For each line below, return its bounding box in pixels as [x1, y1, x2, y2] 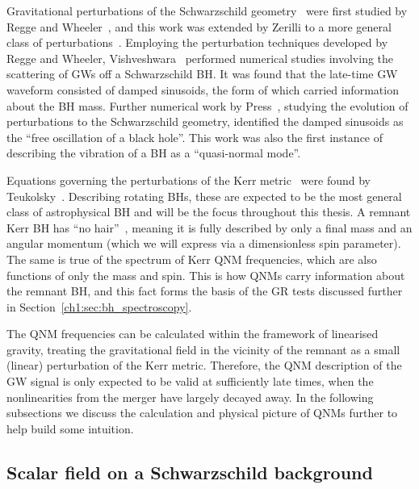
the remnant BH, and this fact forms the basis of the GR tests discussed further [6, 282, 403, 299]
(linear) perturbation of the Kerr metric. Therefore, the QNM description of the [6, 357, 402, 374]
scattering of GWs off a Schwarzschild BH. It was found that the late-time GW [6, 65, 398, 82]
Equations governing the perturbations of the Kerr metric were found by [6, 171, 371, 188]
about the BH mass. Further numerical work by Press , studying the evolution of [6, 97, 409, 114]
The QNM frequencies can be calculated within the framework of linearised [6, 325, 379, 342]
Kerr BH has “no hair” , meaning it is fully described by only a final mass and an [6, 219, 413, 236]
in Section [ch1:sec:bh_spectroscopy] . [6, 298, 192, 315]
